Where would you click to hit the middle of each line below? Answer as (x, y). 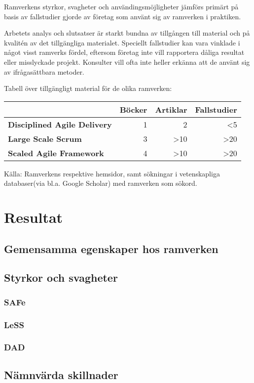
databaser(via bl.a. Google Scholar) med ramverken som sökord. (101, 183)
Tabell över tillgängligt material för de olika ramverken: (88, 88)
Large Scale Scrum (45, 138)
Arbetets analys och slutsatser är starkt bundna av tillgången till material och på (127, 33)
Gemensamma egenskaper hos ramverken (111, 248)
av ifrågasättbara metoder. (44, 71)
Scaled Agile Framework (56, 153)
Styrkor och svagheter (61, 277)
